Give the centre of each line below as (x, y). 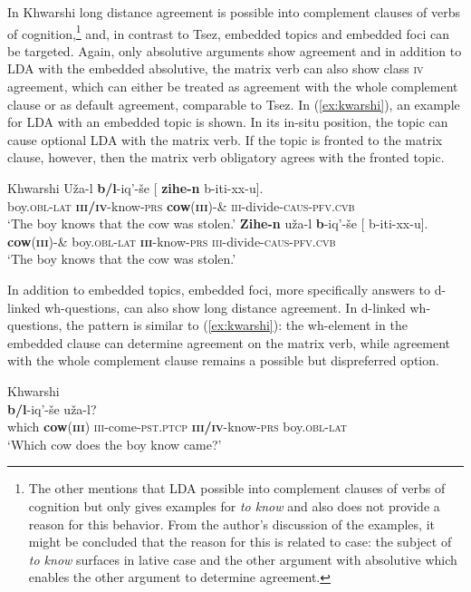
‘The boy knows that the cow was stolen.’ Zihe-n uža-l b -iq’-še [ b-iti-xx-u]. (218, 223)
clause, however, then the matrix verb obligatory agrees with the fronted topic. (226, 157)
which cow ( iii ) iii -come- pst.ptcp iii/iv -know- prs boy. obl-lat (178, 427)
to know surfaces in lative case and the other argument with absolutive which (243, 559)
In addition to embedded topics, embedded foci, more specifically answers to (219, 289)
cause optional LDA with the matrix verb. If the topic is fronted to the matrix (225, 139)
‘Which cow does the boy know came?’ (115, 444)
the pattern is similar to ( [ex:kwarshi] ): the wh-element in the (237, 325)
